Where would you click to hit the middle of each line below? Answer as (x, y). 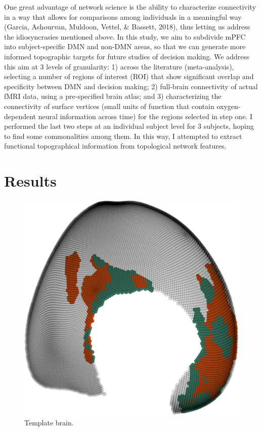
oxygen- (229, 106)
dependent (20, 116)
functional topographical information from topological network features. (115, 146)
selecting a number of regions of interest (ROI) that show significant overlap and (129, 76)
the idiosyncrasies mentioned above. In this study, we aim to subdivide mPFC (125, 36)
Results (30, 181)
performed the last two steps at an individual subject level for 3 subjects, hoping (129, 126)
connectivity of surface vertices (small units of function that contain (109, 106)
